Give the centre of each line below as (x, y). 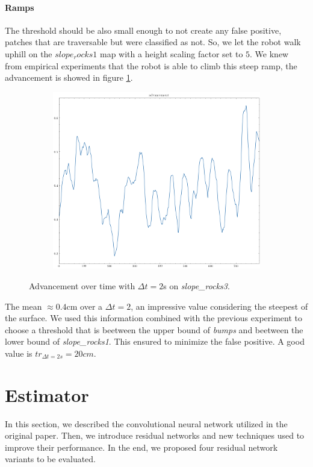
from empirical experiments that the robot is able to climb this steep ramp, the (151, 65)
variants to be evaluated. (51, 459)
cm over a (85, 306)
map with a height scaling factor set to (171, 53)
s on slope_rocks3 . (197, 285)
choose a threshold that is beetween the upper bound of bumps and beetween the (154, 329)
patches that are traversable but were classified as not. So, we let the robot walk (153, 42)
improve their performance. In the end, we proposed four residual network (141, 447)
